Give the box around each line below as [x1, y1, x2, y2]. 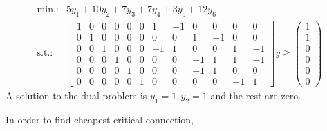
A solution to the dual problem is [6, 88, 147, 103]
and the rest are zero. [210, 88, 301, 103]
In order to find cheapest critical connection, [6, 112, 194, 126]
